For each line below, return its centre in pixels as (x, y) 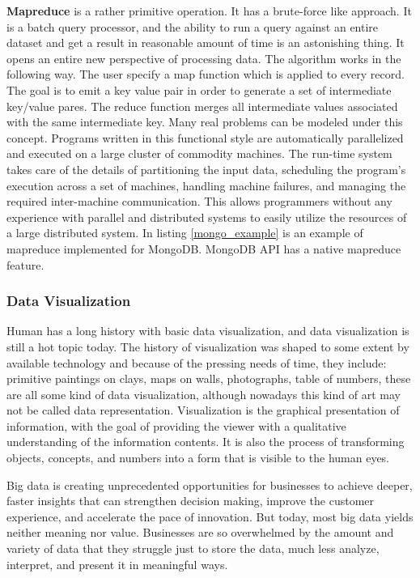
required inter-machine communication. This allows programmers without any (199, 201)
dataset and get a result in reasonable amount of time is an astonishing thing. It (206, 42)
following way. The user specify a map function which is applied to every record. (206, 74)
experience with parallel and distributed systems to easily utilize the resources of (207, 217)
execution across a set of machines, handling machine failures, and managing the (206, 185)
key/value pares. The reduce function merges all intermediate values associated (202, 106)
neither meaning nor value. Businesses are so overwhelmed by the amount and (200, 532)
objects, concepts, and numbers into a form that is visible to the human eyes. (198, 458)
